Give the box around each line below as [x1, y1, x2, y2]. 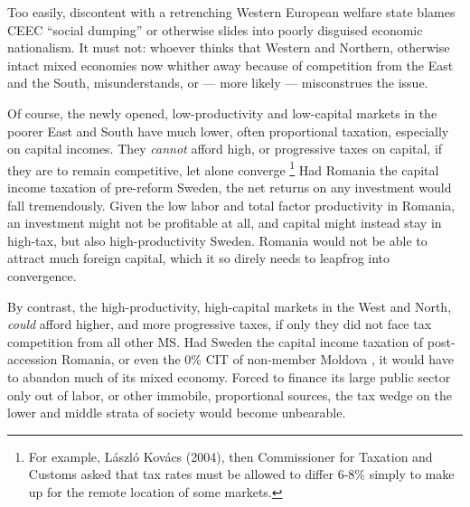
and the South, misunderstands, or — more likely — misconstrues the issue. [7, 73, 428, 92]
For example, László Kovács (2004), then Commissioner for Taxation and [28, 446, 433, 465]
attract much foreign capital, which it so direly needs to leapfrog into [7, 249, 390, 268]
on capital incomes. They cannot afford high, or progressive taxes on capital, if [7, 139, 443, 158]
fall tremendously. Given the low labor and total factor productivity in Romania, [7, 195, 456, 214]
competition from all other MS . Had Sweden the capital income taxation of [7, 332, 424, 351]
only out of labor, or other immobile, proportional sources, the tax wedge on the [7, 385, 452, 404]
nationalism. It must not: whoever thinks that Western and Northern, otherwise [7, 38, 450, 57]
